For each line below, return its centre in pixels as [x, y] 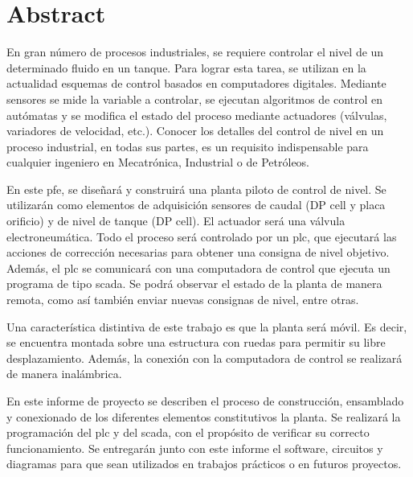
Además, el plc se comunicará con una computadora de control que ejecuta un [198, 267]
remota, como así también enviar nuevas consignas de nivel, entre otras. [183, 300]
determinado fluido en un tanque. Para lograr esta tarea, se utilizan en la [186, 67]
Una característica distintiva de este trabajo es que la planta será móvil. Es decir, [207, 326]
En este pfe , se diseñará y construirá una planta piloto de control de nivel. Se [196, 189]
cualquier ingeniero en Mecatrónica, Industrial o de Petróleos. [158, 162]
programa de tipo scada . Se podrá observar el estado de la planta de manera [194, 284]
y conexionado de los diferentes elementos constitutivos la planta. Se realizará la [204, 416]
